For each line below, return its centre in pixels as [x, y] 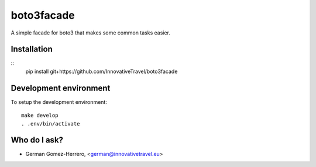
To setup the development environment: [59, 102]
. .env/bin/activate [51, 123]
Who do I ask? [37, 140]
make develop [40, 116]
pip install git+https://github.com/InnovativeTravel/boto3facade [102, 71]
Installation [32, 49]
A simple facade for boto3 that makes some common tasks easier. [91, 33]
